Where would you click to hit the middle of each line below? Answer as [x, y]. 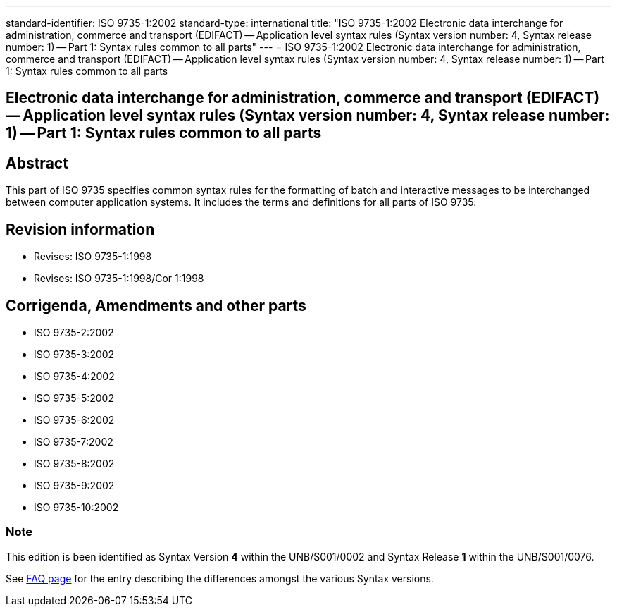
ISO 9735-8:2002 [74, 463]
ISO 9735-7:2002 [74, 441]
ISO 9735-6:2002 [74, 420]
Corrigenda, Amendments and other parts [156, 305]
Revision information [80, 229]
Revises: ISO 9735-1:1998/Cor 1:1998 [119, 279]
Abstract [37, 163]
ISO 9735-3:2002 [74, 354]
